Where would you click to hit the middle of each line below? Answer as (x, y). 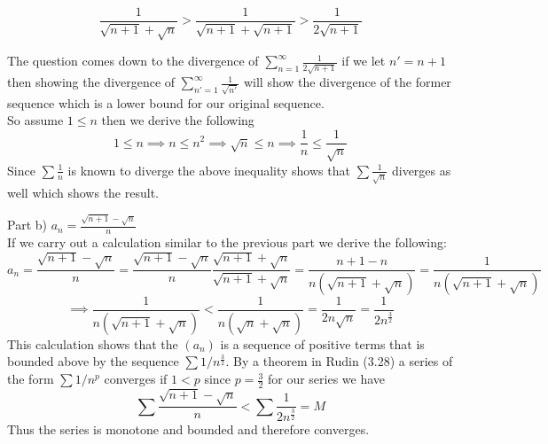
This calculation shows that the (93, 343)
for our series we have (326, 379)
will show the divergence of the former (347, 82)
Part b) (27, 225)
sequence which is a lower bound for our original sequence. (166, 102)
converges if (136, 379)
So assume (35, 120)
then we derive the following (178, 120)
